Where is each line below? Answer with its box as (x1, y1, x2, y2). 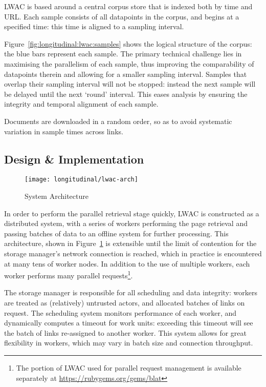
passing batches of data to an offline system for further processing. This (4, 228, 229, 238)
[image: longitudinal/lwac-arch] (25, 176, 138, 184)
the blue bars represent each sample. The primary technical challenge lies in (4, 48, 242, 59)
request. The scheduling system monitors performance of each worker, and (4, 307, 237, 318)
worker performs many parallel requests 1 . (4, 269, 133, 280)
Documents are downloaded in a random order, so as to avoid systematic (4, 115, 232, 126)
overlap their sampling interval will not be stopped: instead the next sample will (4, 78, 256, 89)
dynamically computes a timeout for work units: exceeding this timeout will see (4, 317, 253, 328)
